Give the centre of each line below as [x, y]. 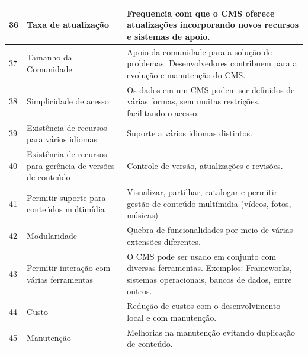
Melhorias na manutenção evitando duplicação [211, 332]
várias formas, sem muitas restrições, [193, 101]
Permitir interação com [69, 268]
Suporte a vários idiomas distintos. [190, 133]
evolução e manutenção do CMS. [186, 74]
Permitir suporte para [66, 197]
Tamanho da [49, 57]
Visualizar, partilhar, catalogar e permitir [202, 192]
